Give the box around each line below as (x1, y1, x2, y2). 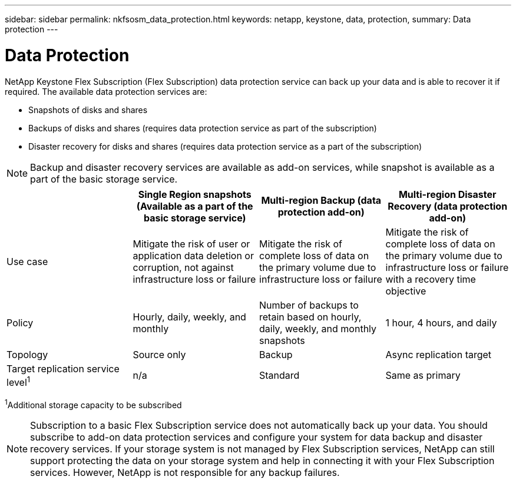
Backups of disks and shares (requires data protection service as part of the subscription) (28, 123, 377, 133)
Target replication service (6, 362, 120, 375)
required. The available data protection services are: (5, 86, 207, 97)
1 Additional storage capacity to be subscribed (5, 398, 182, 410)
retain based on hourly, (259, 310, 362, 323)
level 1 (6, 374, 31, 388)
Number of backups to (259, 299, 359, 311)
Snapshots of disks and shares (28, 104, 148, 115)
